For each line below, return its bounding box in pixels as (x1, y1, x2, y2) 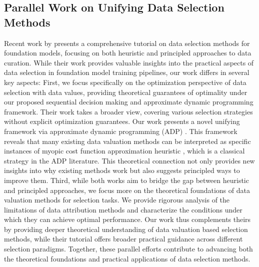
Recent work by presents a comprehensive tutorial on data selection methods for (4, 37, 250, 48)
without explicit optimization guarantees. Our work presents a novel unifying (4, 116, 240, 126)
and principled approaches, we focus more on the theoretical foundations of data (4, 184, 250, 195)
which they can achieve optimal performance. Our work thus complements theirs (4, 214, 251, 224)
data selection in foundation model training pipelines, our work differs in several (4, 67, 249, 77)
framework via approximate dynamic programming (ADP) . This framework (4, 125, 237, 136)
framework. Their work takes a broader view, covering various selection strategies (4, 106, 253, 116)
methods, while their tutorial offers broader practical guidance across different (4, 233, 243, 244)
